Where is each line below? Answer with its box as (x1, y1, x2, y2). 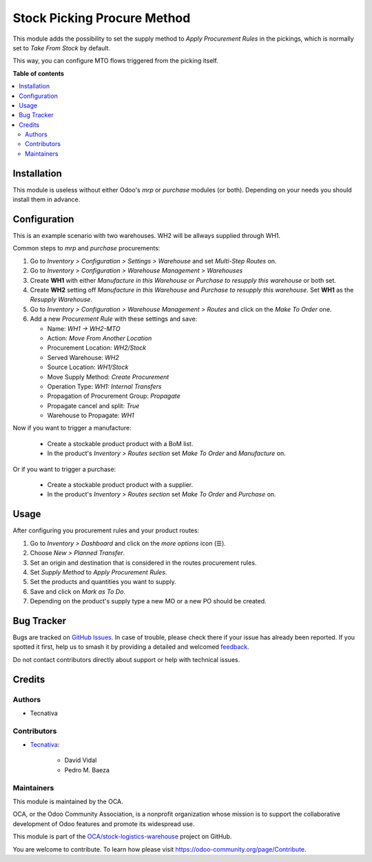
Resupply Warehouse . (30, 295, 93, 303)
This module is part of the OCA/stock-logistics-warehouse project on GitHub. (12, 832, 232, 841)
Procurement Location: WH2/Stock (47, 343, 147, 352)
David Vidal (64, 756, 97, 765)
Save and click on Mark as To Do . (30, 587, 126, 596)
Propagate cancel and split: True (47, 401, 140, 410)
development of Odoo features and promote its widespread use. (12, 819, 195, 828)
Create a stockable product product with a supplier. (47, 481, 193, 489)
